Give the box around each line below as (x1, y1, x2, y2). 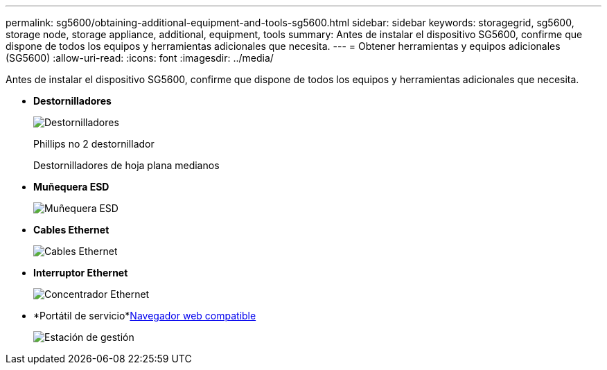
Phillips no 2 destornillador (33, 138, 155, 150)
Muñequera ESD (33, 181, 109, 193)
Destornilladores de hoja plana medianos (33, 159, 220, 171)
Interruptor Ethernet (33, 267, 128, 279)
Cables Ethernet (33, 224, 109, 236)
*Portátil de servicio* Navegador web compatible (33, 310, 256, 321)
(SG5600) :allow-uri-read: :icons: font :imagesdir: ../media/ (6, 52, 274, 64)
